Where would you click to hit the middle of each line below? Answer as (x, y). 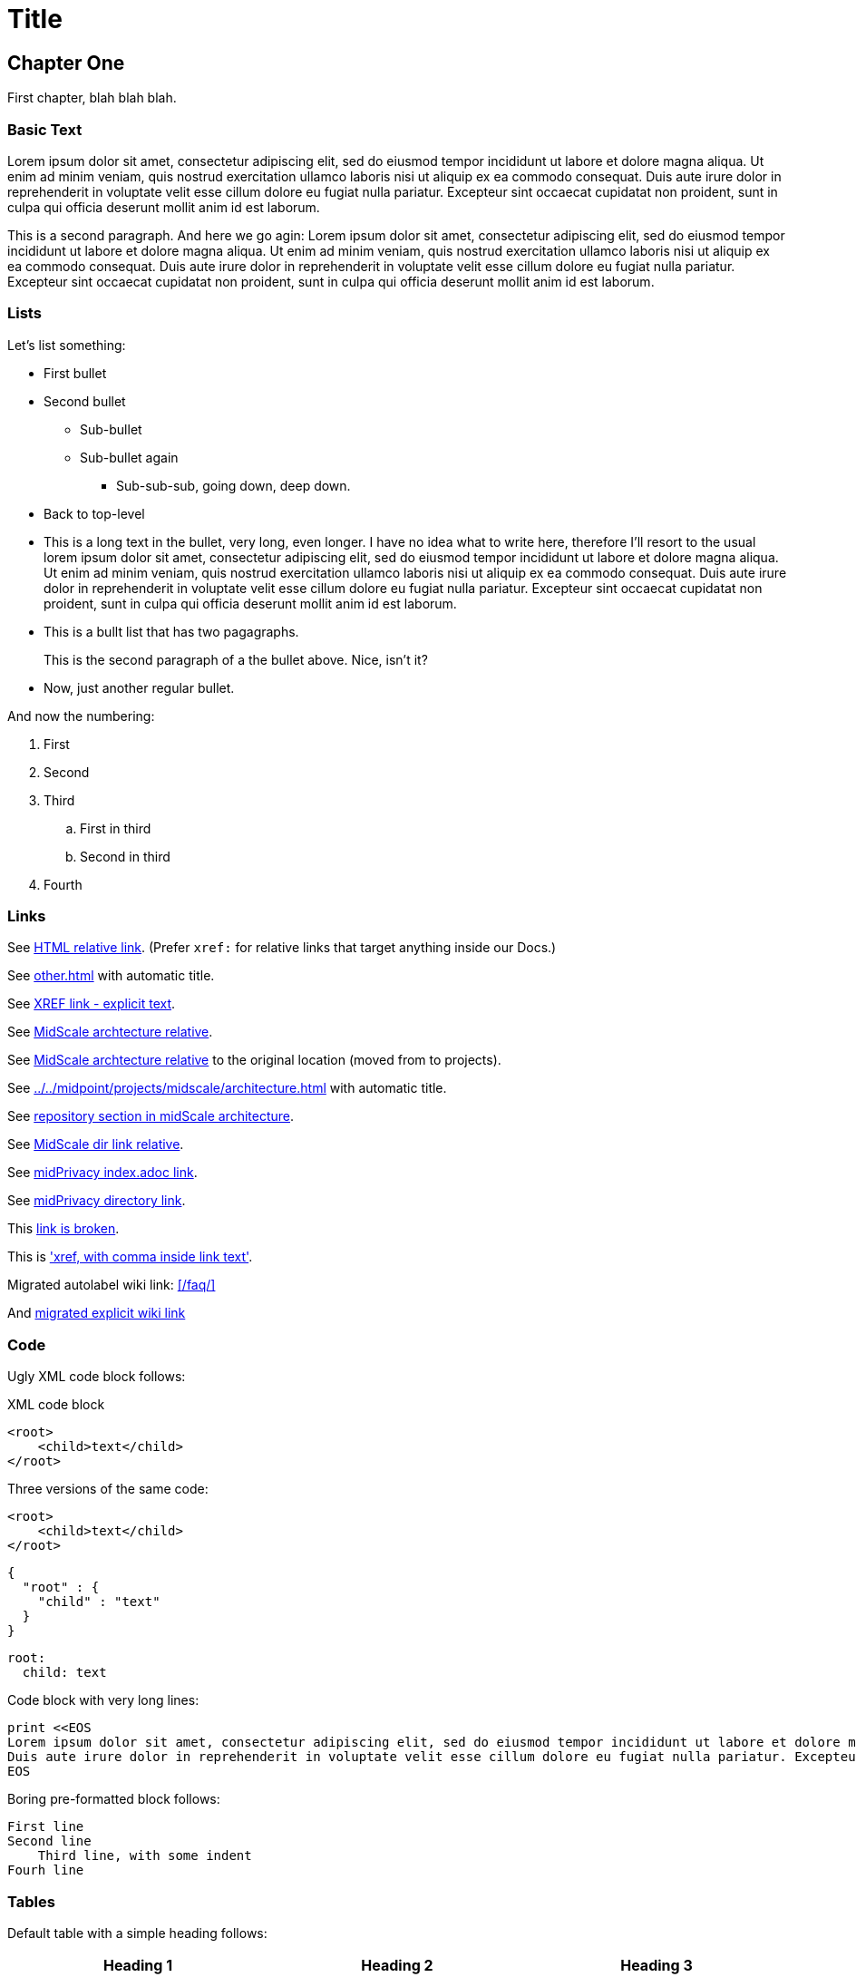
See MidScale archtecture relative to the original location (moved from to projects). (254, 1060)
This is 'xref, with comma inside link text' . (130, 1257)
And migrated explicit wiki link (97, 1313)
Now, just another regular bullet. (139, 687)
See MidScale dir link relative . (96, 1144)
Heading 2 (397, 1965)
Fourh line (46, 1870)
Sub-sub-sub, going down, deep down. (233, 485)
